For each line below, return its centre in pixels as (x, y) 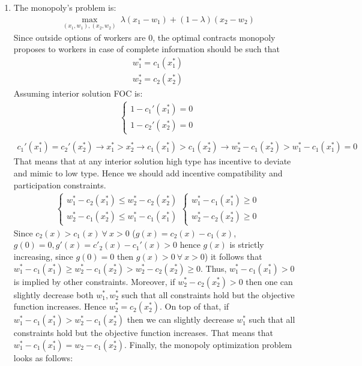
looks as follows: (43, 357)
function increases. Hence (60, 306)
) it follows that (233, 256)
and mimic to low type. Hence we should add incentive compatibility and (148, 172)
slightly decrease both (53, 294)
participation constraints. (60, 184)
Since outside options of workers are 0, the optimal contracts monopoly (144, 37)
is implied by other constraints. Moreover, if (94, 281)
